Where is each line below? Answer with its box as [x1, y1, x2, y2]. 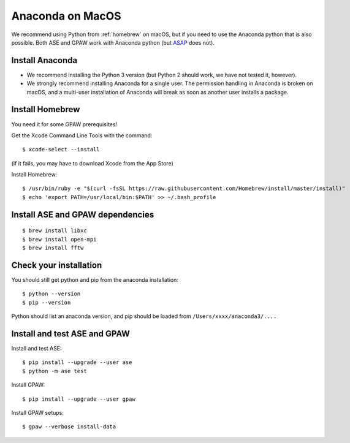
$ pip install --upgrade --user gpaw [22, 395, 136, 403]
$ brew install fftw [22, 244, 84, 251]
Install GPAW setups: [11, 409, 64, 416]
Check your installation [11, 260, 102, 270]
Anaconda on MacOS [11, 9, 122, 23]
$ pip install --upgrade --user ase [22, 359, 132, 366]
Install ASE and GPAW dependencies [11, 209, 154, 220]
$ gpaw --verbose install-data [22, 423, 116, 430]
